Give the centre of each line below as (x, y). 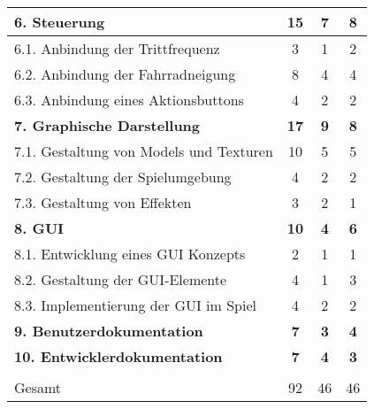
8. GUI (39, 228)
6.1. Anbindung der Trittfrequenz (117, 48)
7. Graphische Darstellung (107, 125)
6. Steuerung (60, 22)
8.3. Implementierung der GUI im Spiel (135, 305)
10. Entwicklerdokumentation (118, 356)
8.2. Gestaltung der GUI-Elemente (121, 279)
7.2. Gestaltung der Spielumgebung (123, 177)
